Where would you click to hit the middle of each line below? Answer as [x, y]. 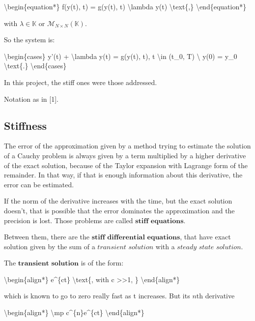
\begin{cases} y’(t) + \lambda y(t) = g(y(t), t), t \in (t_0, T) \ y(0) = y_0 [121, 56]
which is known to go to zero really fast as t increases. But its [97, 296]
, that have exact [205, 237]
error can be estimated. [39, 184]
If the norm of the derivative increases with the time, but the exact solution [118, 201]
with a [165, 246]
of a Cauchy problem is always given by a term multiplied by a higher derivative [125, 155]
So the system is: [29, 40]
